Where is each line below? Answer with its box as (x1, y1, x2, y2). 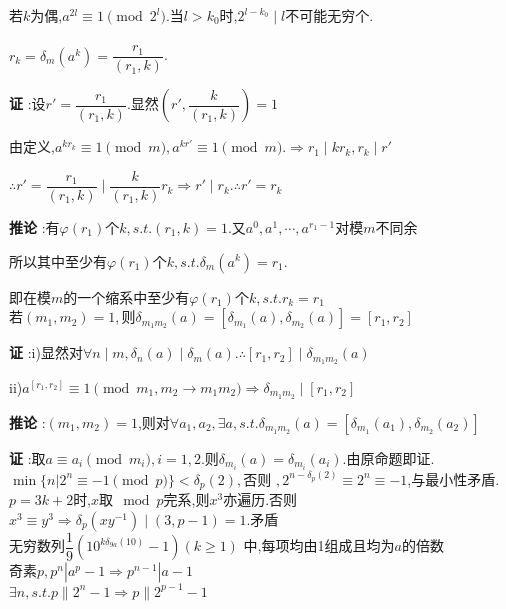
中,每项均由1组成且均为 (243, 535, 395, 556)
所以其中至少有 (9, 250, 107, 271)
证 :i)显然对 (9, 342, 83, 363)
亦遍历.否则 (223, 489, 298, 510)
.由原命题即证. (342, 447, 435, 468)
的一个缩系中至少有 (63, 286, 190, 307)
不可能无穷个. (285, 5, 374, 25)
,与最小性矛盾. (407, 468, 500, 489)
